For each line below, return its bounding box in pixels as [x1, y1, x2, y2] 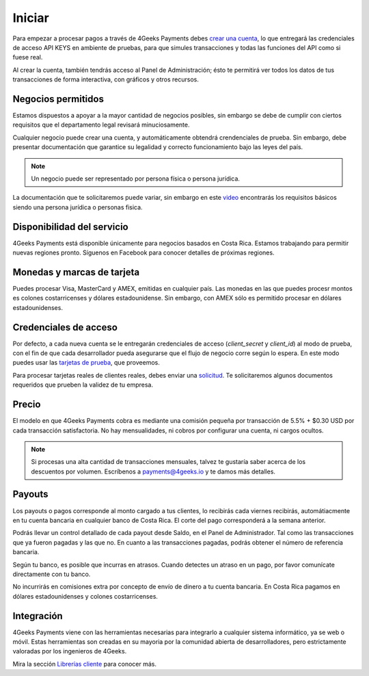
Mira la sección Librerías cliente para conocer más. [12, 660, 157, 668]
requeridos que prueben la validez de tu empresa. [12, 380, 154, 389]
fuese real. [12, 53, 43, 62]
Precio [12, 399, 41, 411]
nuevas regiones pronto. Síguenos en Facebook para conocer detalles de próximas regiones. [12, 248, 275, 257]
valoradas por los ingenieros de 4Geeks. [12, 647, 127, 655]
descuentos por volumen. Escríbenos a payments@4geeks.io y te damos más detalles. [31, 467, 276, 476]
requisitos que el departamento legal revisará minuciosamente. [12, 120, 191, 129]
